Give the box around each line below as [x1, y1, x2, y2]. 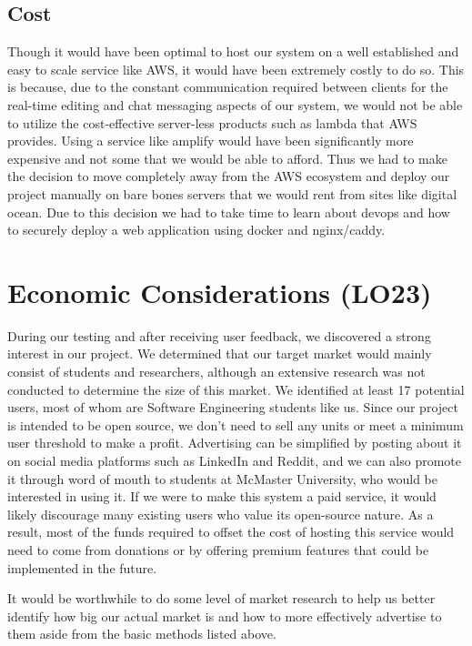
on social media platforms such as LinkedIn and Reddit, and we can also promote [7, 451, 461, 470]
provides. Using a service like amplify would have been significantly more [7, 131, 414, 150]
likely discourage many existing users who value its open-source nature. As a [7, 504, 434, 523]
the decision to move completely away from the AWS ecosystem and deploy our [7, 167, 450, 186]
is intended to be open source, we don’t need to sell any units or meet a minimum [7, 415, 464, 434]
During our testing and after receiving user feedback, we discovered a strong [7, 326, 431, 345]
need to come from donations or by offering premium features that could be [7, 540, 429, 559]
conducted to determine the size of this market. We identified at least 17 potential [7, 379, 465, 399]
